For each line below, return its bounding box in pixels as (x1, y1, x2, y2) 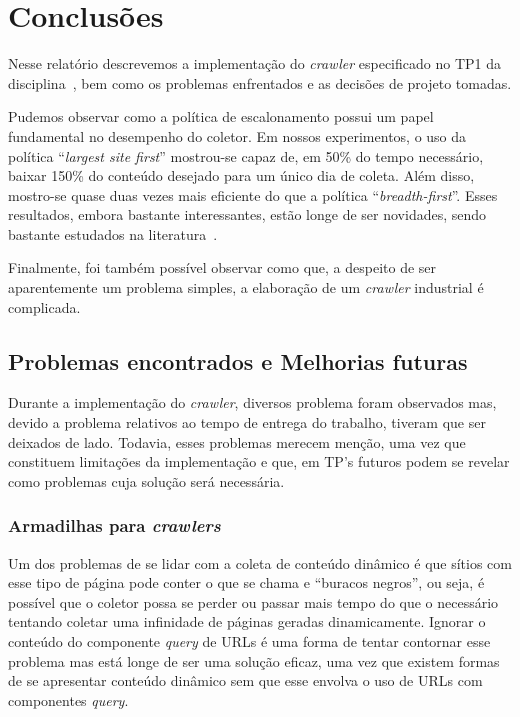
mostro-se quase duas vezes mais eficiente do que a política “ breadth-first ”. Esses (8, 184, 498, 205)
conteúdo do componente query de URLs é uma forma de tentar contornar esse (8, 631, 491, 652)
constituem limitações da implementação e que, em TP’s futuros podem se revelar (8, 451, 510, 472)
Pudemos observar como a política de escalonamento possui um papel (8, 106, 434, 127)
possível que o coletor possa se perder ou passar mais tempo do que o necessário (8, 591, 499, 612)
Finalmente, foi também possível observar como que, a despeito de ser (8, 257, 437, 278)
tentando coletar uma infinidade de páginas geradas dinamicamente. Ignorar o (8, 611, 486, 632)
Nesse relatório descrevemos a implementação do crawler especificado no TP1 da (8, 53, 501, 74)
